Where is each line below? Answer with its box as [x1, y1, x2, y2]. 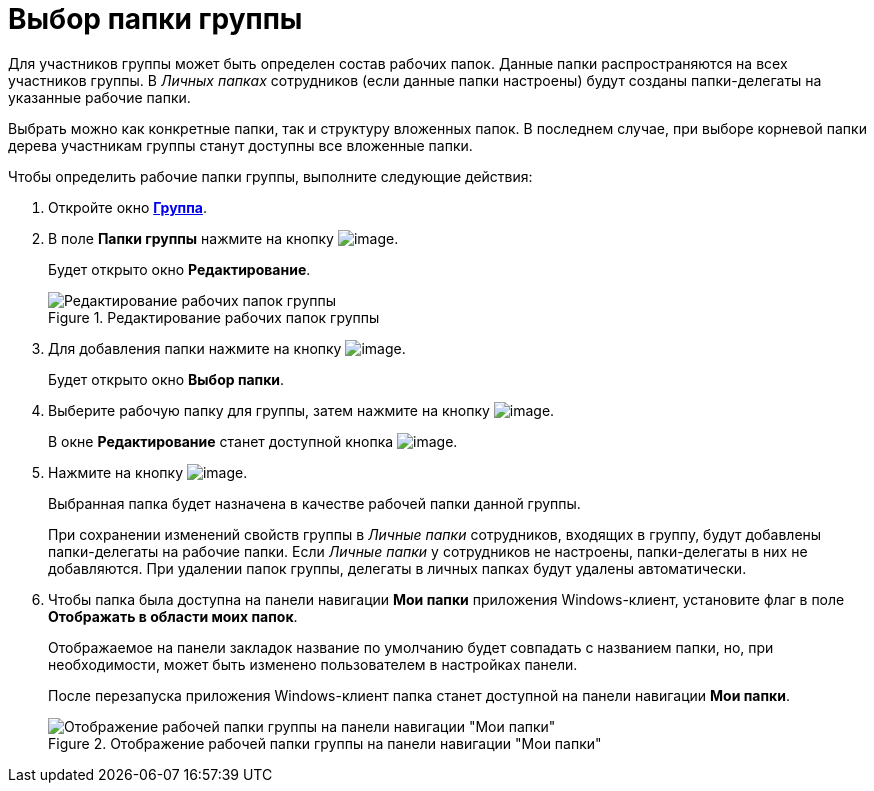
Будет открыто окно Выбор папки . [48, 370, 285, 388]
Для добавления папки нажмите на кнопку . [48, 339, 406, 357]
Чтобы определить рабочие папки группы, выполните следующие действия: [8, 167, 533, 185]
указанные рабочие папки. [8, 88, 191, 106]
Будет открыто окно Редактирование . [48, 260, 311, 278]
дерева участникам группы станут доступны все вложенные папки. [8, 136, 473, 154]
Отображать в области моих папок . [48, 607, 298, 625]
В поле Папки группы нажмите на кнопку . [48, 229, 399, 247]
